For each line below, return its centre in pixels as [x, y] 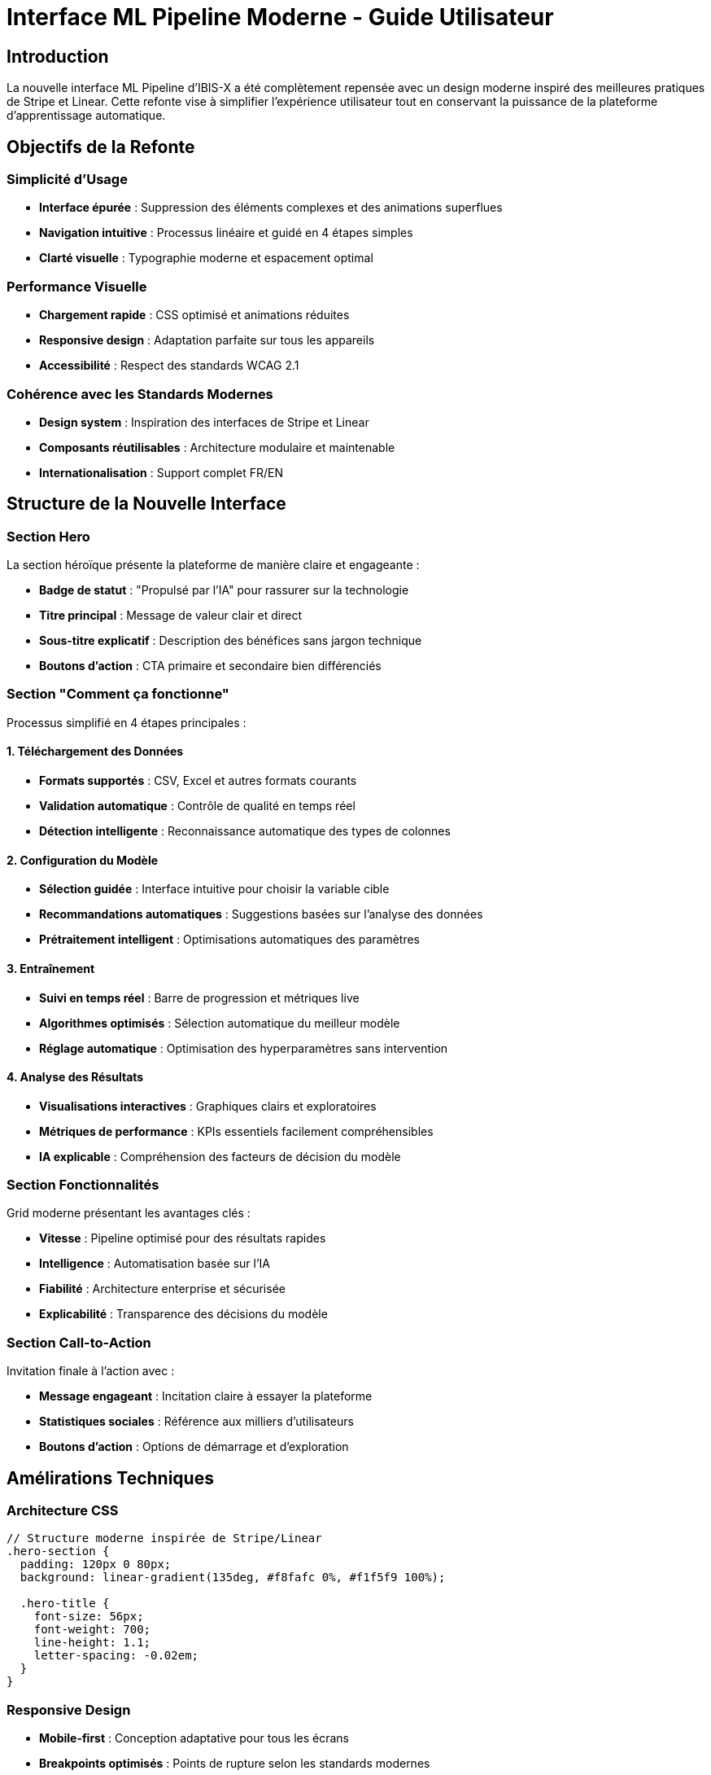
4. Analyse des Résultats [75, 1077]
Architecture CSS [63, 1511]
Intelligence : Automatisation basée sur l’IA [155, 1264]
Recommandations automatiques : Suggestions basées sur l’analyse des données [261, 914]
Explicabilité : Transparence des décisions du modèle [183, 1314]
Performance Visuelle [77, 286]
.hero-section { [58, 1551]
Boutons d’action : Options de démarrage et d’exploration [194, 1447]
